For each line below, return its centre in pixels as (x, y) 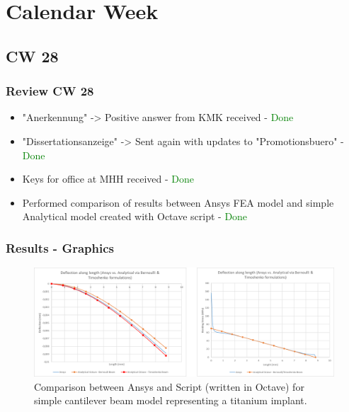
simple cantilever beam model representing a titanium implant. (171, 400)
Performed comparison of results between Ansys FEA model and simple (178, 202)
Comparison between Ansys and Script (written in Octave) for (169, 386)
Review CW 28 (50, 91)
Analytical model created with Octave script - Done (135, 216)
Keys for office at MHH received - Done (108, 179)
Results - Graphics (60, 247)
